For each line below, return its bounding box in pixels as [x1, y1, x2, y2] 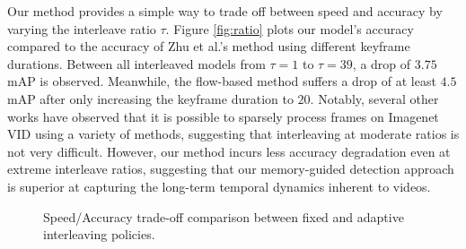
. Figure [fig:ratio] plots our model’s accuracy [165, 19, 414, 38]
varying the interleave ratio [7, 19, 156, 38]
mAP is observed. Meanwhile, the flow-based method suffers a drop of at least [7, 72, 436, 90]
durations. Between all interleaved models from [7, 54, 266, 73]
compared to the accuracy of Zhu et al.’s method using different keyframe [7, 37, 410, 56]
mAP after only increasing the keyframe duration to [7, 89, 294, 107]
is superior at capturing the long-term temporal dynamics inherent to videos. [7, 176, 431, 195]
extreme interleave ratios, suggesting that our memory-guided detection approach [7, 159, 454, 178]
